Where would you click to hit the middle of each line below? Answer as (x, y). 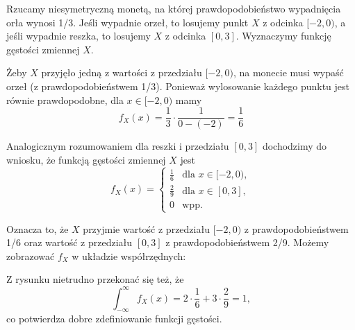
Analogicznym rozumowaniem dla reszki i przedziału (118, 146)
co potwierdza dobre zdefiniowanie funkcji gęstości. (114, 319)
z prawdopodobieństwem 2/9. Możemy (247, 242)
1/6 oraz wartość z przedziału (69, 242)
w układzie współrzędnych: (129, 255)
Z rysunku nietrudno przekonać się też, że (95, 279)
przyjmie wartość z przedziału (146, 228)
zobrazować (31, 255)
